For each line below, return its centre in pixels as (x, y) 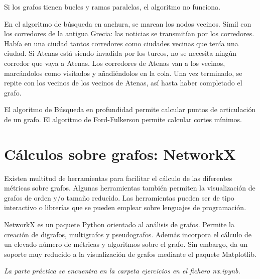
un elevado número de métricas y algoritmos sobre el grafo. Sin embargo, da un (126, 244)
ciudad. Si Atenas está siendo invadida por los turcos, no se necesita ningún (120, 53)
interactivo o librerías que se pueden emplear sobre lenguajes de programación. (125, 207)
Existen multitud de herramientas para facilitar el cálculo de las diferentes (118, 178)
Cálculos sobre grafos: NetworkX (120, 154)
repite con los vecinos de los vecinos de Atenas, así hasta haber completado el (123, 83)
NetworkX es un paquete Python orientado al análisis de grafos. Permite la (119, 224)
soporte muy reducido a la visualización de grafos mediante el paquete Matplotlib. (130, 254)
